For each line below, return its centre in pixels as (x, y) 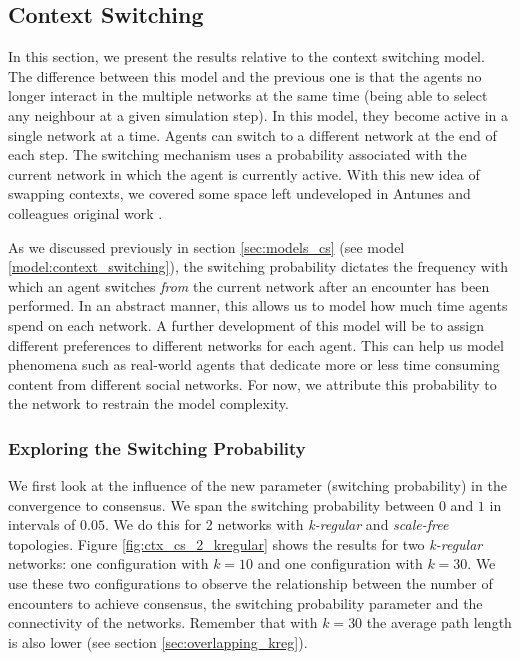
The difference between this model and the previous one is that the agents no (245, 75)
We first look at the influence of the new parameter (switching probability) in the (257, 485)
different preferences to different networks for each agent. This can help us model (256, 344)
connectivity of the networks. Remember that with (163, 622)
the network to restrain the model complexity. (148, 403)
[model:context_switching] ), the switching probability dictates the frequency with (258, 266)
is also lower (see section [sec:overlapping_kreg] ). (158, 641)
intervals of (42, 524)
